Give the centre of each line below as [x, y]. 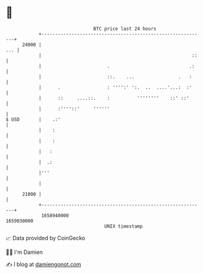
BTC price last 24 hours [125, 29]
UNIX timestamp [124, 226]
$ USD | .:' [33, 119]
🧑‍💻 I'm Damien [24, 252]
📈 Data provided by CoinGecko [46, 238]
